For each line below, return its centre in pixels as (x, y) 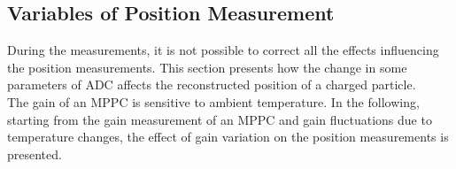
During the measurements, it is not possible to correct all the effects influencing (223, 50)
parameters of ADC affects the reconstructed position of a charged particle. (212, 84)
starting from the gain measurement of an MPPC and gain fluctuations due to (220, 119)
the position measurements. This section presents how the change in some (207, 67)
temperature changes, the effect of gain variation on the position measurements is (228, 137)
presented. (35, 154)
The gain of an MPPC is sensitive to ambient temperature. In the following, (213, 101)
